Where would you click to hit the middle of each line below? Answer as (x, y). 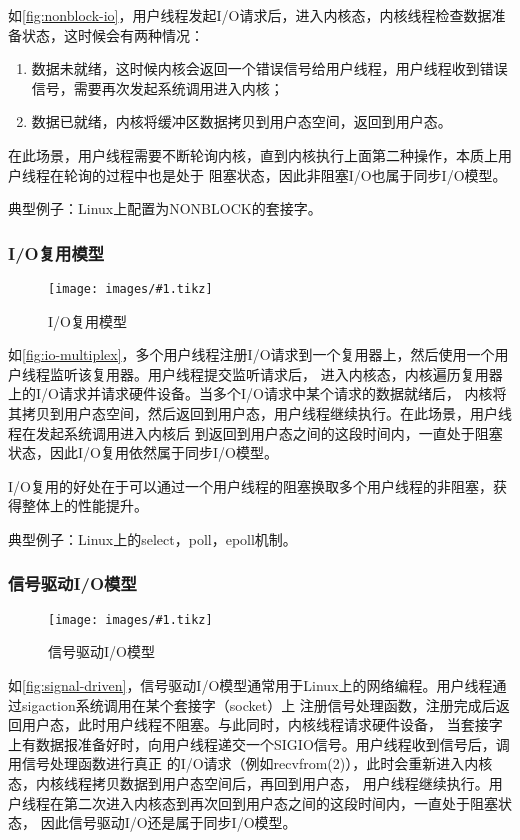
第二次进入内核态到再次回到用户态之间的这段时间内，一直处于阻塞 (280, 802)
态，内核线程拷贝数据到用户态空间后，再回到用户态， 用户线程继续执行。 (248, 783)
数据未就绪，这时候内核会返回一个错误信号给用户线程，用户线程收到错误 (269, 68)
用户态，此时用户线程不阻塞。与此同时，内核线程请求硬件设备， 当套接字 (262, 724)
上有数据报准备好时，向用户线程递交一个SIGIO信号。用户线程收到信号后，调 (259, 743)
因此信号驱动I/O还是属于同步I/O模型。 (168, 822)
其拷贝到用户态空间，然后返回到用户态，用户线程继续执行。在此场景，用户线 (260, 413)
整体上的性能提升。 (84, 505)
